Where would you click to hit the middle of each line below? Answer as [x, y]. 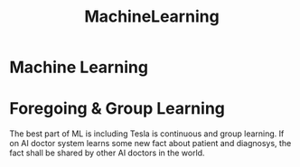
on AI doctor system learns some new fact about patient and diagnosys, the [150, 144]
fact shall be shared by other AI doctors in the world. [107, 153]
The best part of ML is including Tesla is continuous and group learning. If [147, 134]
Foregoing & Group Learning [117, 109]
